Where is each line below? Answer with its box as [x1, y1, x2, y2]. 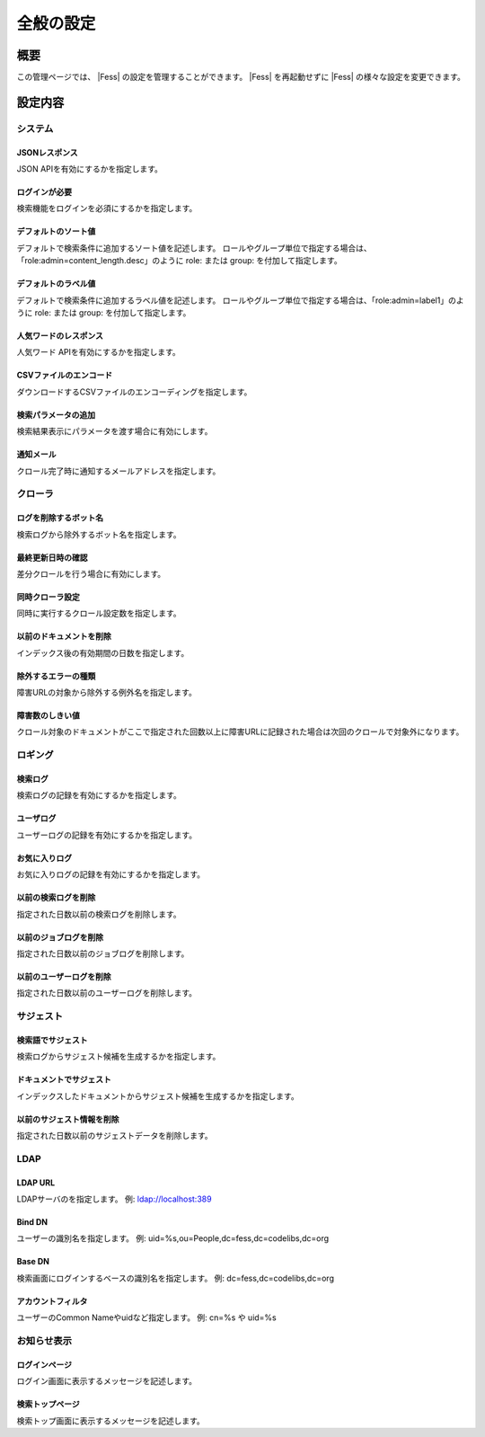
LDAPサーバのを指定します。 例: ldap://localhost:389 [16, 1193, 212, 1204]
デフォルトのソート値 [16, 226, 96, 237]
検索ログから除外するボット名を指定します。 [16, 528, 181, 539]
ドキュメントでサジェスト [16, 1074, 111, 1085]
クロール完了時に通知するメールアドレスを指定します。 [16, 466, 221, 476]
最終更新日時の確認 [16, 552, 88, 563]
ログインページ [16, 1359, 72, 1370]
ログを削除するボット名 [16, 512, 103, 523]
